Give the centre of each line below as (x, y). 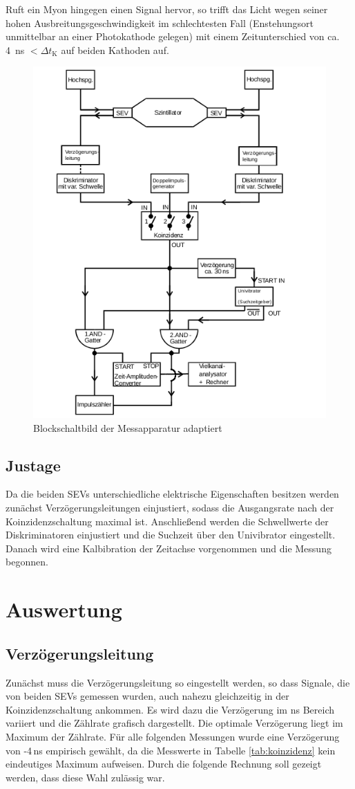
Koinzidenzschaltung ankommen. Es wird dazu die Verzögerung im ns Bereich (170, 709)
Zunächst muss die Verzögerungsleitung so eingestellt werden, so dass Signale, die (178, 682)
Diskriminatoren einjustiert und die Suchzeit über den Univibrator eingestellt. (171, 535)
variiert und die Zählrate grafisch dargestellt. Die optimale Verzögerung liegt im (174, 723)
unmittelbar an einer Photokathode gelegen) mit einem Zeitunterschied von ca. (173, 36)
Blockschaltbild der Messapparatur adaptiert (128, 427)
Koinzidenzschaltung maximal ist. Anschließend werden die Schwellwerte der (167, 521)
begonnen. (27, 562)
